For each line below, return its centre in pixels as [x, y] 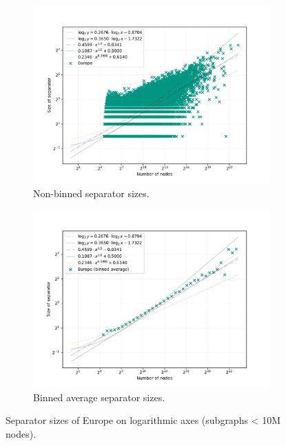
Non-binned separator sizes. [91, 193]
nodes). [21, 433]
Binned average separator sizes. [99, 397]
